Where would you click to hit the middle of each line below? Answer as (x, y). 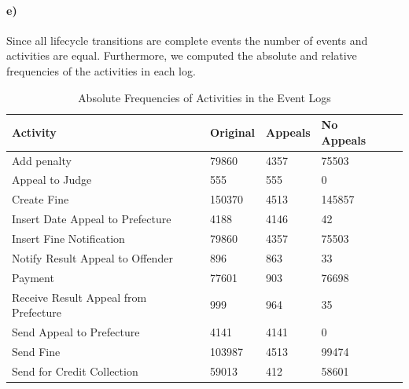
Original (233, 132)
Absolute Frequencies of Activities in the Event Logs (204, 97)
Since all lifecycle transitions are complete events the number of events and (187, 40)
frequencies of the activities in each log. (101, 70)
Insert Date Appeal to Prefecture (92, 219)
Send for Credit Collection (75, 371)
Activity (34, 132)
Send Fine (36, 351)
